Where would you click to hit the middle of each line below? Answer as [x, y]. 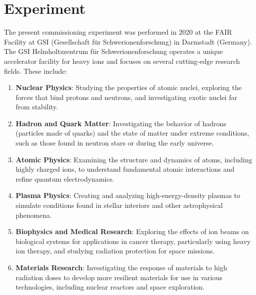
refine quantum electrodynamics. [65, 178]
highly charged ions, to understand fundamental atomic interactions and [125, 169]
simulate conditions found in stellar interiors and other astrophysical [119, 205]
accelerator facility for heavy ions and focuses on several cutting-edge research [122, 61]
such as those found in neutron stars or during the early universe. [115, 143]
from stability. [37, 107]
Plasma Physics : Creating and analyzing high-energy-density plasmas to [128, 195]
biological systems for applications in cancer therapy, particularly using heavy [133, 241]
